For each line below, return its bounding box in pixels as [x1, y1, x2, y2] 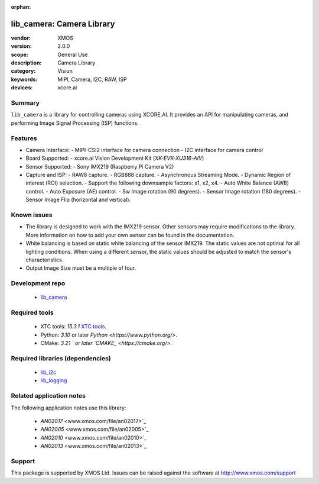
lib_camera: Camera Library [11, 18, 115, 29]
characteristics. [25, 256, 64, 263]
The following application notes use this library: [11, 404, 126, 411]
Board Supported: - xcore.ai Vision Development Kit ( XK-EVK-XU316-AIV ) [25, 154, 204, 162]
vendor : [11, 34, 31, 41]
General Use [57, 51, 88, 58]
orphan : [11, 4, 31, 10]
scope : [11, 51, 29, 58]
